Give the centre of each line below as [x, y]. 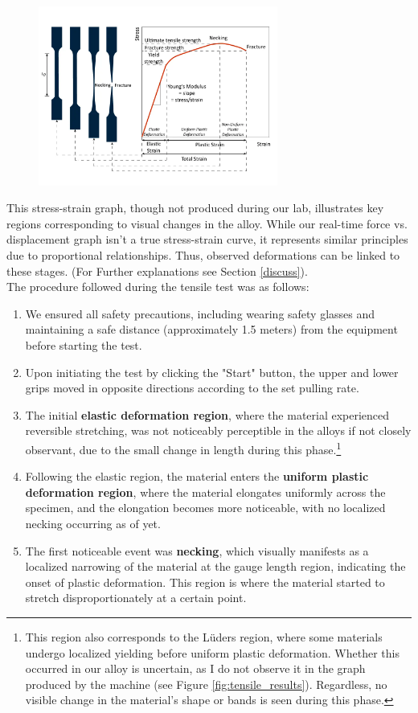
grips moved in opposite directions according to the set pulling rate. [192, 388]
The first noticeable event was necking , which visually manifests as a [197, 550]
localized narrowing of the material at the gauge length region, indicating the [215, 566]
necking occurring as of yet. [93, 523]
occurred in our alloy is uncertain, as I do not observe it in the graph [195, 668]
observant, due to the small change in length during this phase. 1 [183, 448]
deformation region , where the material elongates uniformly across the [205, 492]
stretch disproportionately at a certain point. [136, 598]
